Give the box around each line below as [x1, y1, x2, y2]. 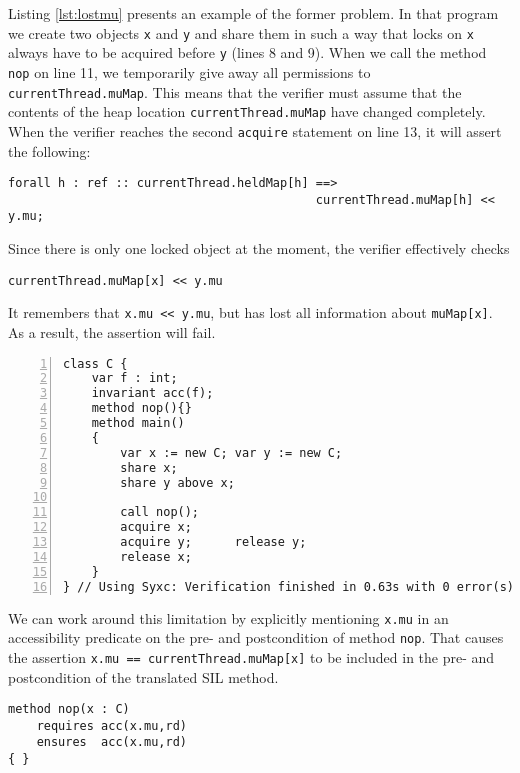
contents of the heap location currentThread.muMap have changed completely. [8, 101, 486, 122]
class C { [63, 356, 128, 371]
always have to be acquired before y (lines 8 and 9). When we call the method [8, 42, 487, 63]
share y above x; [120, 475, 235, 490]
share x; [120, 460, 178, 475]
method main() [91, 416, 185, 431]
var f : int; [91, 371, 178, 386]
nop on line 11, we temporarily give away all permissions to [8, 61, 371, 82]
